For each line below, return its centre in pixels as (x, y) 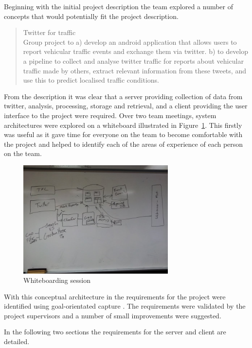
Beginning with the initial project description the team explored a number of (119, 6)
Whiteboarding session (57, 280)
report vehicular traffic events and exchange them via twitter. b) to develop (136, 51)
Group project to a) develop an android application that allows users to (130, 42)
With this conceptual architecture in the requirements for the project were (115, 296)
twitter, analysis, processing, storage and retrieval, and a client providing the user (126, 106)
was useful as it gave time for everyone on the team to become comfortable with (123, 134)
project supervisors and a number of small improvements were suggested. (113, 315)
